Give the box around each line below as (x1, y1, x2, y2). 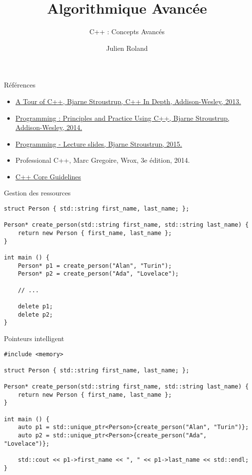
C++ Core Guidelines (15, 171, 81, 181)
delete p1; (18, 302, 53, 310)
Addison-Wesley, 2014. (15, 122, 83, 132)
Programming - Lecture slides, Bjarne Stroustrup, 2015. (15, 138, 182, 149)
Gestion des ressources (4, 188, 71, 198)
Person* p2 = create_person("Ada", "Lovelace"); (18, 270, 179, 278)
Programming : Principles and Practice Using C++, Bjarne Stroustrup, (15, 112, 230, 123)
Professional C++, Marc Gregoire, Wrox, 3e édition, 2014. (15, 155, 190, 165)
